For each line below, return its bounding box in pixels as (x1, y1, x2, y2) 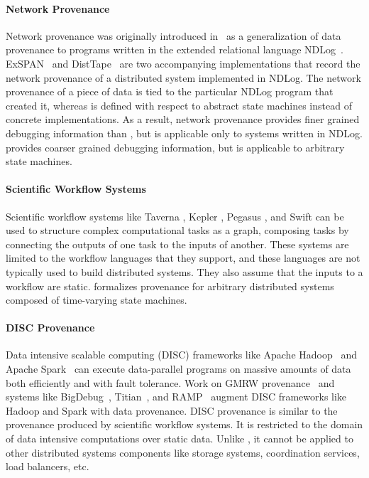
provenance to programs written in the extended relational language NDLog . (6, 42, 343, 57)
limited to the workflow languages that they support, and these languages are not (6, 250, 360, 265)
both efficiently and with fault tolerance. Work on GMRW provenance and (6, 375, 335, 390)
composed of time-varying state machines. (6, 292, 187, 307)
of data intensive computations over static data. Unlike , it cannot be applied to (6, 431, 353, 446)
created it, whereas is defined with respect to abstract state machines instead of (6, 97, 352, 112)
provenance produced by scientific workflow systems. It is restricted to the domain (6, 417, 363, 432)
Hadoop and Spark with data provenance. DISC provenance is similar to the (6, 403, 338, 418)
